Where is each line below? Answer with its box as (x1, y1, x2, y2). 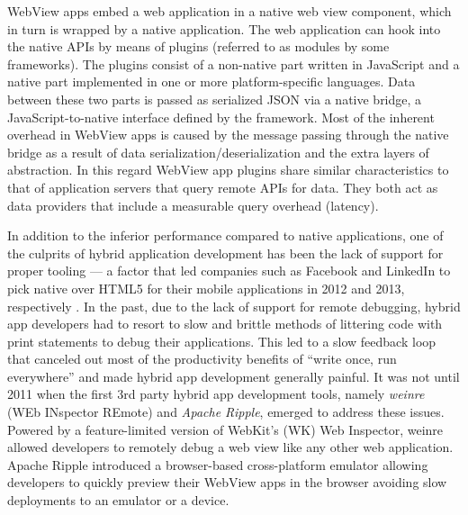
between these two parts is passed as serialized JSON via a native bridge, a (7, 89, 422, 108)
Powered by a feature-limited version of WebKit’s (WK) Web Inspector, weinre (7, 420, 444, 438)
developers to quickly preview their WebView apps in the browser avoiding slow (7, 473, 447, 492)
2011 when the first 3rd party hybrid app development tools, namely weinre (7, 384, 425, 403)
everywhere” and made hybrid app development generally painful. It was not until (7, 366, 460, 385)
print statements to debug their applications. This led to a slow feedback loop (7, 331, 436, 350)
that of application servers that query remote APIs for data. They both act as (7, 177, 438, 196)
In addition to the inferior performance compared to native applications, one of (7, 226, 444, 245)
